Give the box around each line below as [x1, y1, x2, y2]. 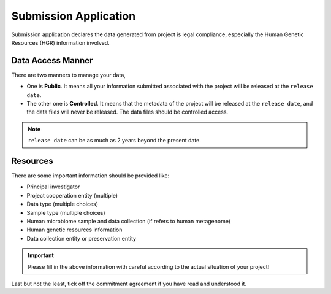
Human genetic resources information [26, 226, 123, 233]
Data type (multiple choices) [26, 200, 98, 208]
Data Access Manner [11, 55, 93, 66]
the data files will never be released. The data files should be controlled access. [26, 108, 229, 116]
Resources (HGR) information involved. [11, 39, 110, 46]
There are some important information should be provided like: [11, 172, 170, 179]
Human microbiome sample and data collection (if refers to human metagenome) [26, 218, 231, 225]
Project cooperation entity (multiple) [26, 191, 118, 199]
